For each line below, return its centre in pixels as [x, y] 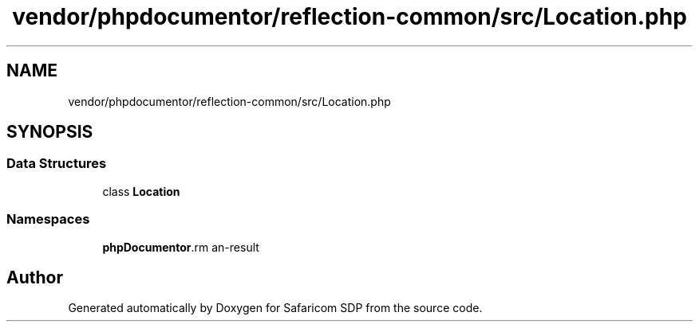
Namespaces [48, 219]
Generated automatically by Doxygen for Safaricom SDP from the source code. [275, 308]
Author [35, 277]
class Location [141, 191]
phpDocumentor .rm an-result [181, 247]
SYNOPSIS [50, 132]
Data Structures [57, 164]
